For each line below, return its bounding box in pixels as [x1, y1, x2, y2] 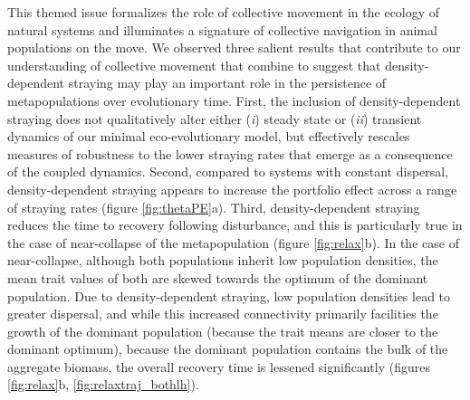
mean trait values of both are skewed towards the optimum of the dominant [7, 268, 428, 287]
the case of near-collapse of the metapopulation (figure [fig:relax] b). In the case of [7, 233, 459, 252]
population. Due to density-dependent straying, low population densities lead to [7, 286, 451, 305]
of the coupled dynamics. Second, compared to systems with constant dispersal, [7, 162, 449, 181]
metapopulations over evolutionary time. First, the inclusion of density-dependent [7, 90, 461, 110]
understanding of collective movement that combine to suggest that [7, 55, 381, 74]
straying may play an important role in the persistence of [68, 73, 387, 92]
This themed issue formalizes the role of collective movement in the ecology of [7, 3, 440, 21]
